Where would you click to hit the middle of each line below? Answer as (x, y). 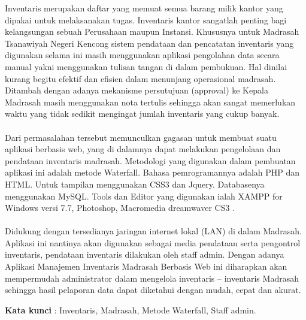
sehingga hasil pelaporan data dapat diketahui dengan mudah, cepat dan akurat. (153, 290)
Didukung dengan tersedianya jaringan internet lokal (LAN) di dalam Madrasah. (153, 231)
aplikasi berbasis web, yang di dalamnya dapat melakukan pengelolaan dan (143, 149)
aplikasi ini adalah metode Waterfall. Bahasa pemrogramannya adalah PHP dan (152, 172)
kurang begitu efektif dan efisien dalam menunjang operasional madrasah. (140, 78)
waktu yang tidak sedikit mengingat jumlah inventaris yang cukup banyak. (142, 114)
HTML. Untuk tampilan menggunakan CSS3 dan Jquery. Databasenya (135, 184)
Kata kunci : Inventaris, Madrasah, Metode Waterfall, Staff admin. (131, 310)
